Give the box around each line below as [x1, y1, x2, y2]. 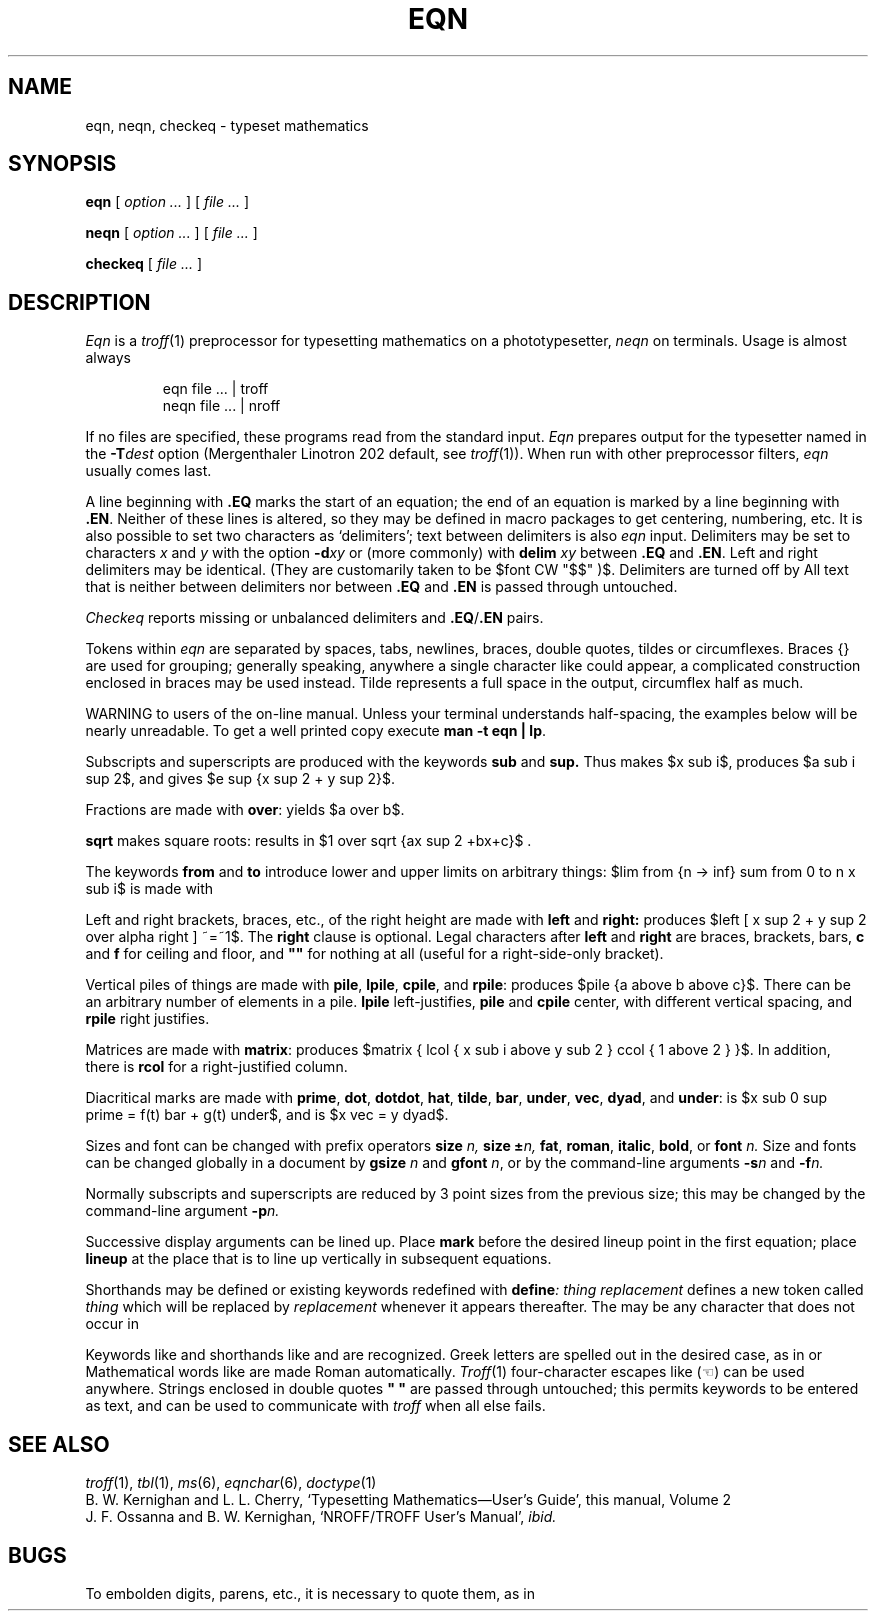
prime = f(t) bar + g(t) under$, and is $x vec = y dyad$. [85, 1106, 449, 1124]
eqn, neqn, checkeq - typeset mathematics [85, 116, 369, 134]
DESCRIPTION [8, 289, 151, 315]
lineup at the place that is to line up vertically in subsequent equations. [85, 1250, 552, 1268]
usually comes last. [85, 462, 212, 480]
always [85, 349, 132, 367]
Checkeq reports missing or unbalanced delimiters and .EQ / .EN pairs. [85, 609, 544, 627]
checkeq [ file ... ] [85, 255, 203, 273]
